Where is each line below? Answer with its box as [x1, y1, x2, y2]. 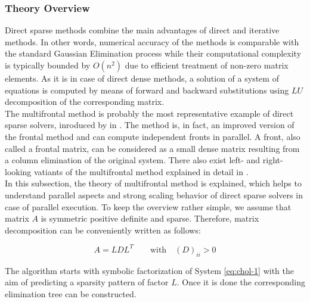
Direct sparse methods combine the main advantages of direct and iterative [5, 24, 280, 36]
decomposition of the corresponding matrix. [5, 95, 165, 108]
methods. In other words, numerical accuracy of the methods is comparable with [5, 35, 299, 48]
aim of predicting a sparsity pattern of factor [5, 276, 169, 288]
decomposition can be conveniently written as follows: [5, 223, 201, 236]
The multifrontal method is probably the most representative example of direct [5, 107, 294, 119]
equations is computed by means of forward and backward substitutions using [5, 83, 289, 96]
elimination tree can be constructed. [5, 287, 137, 300]
